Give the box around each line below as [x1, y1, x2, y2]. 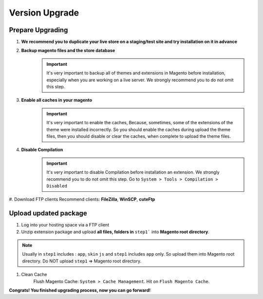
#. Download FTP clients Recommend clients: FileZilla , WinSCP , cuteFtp [9, 196, 155, 202]
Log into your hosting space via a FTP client [21, 222, 110, 228]
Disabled [46, 183, 68, 188]
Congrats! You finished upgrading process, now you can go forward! [9, 287, 151, 293]
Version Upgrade [9, 7, 79, 18]
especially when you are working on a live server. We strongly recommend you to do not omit [46, 77, 234, 83]
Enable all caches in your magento [21, 97, 93, 103]
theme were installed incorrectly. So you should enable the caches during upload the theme [46, 127, 231, 132]
